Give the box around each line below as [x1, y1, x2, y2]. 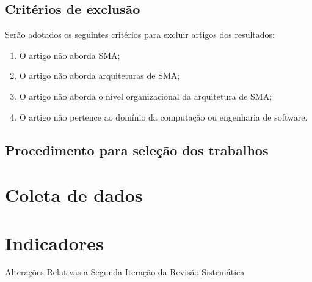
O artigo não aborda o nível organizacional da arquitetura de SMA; [19, 89, 272, 102]
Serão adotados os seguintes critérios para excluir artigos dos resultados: [5, 28, 275, 41]
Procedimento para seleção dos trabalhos [5, 140, 269, 159]
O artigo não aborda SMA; [19, 48, 120, 61]
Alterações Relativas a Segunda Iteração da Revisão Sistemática [5, 265, 245, 278]
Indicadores [5, 230, 104, 255]
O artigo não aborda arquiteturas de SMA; [19, 69, 180, 82]
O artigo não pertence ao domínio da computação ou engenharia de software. [19, 110, 308, 123]
